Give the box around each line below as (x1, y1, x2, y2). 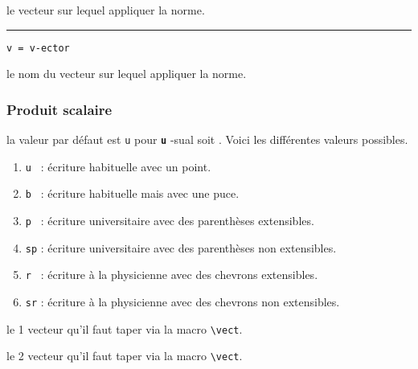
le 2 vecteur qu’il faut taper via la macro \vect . (6, 347, 243, 364)
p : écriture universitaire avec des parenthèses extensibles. (25, 212, 314, 229)
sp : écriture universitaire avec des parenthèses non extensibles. (25, 239, 337, 256)
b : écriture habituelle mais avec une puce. (25, 185, 240, 202)
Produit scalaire (6, 99, 113, 119)
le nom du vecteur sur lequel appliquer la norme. (6, 65, 247, 82)
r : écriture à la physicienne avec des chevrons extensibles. (25, 266, 318, 283)
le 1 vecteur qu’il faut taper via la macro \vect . (6, 320, 243, 337)
